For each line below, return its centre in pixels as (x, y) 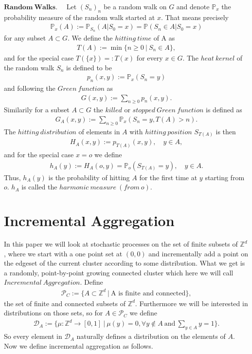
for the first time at (168, 177)
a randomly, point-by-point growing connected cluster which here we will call (119, 272)
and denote (193, 6)
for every (150, 57)
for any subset (25, 38)
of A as (164, 38)
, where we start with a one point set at (63, 253)
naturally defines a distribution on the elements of (151, 336)
